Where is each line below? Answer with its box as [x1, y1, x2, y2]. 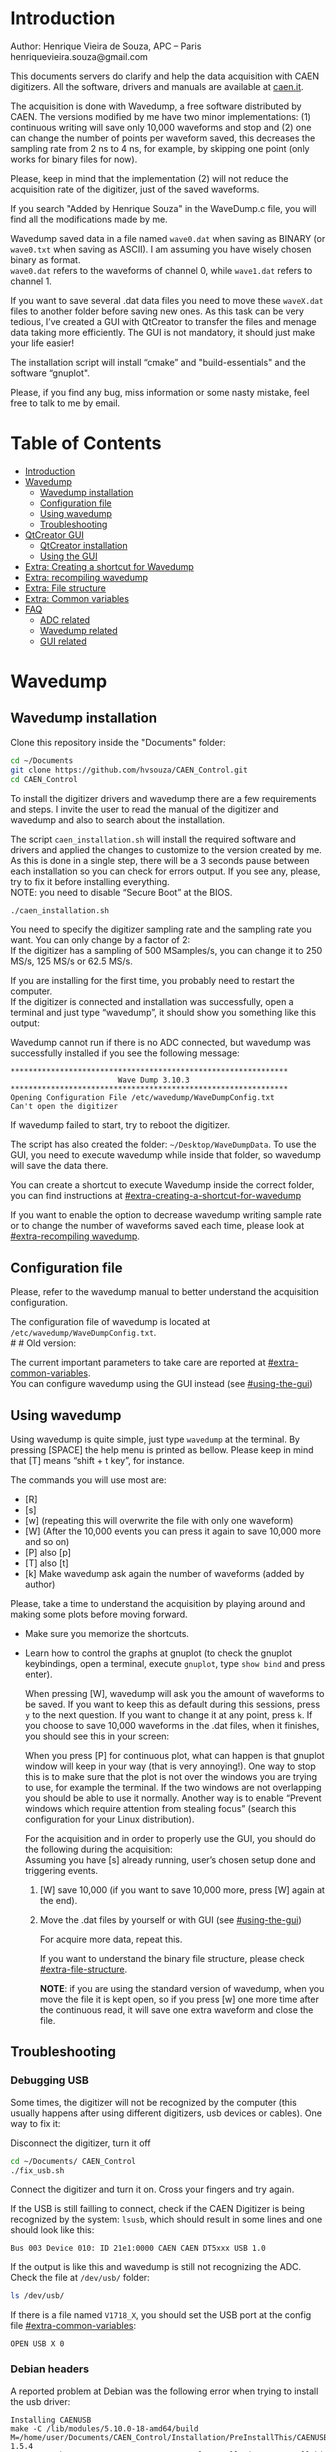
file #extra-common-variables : [10, 2320, 137, 2332]
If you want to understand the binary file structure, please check [39, 1953, 305, 1964]
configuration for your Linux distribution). [24, 1813, 195, 1825]
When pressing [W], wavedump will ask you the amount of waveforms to [24, 1688, 325, 1699]
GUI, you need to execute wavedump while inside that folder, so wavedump [10, 1149, 322, 1161]
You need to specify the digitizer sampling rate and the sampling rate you [10, 923, 312, 936]
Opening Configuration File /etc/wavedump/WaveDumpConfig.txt [10, 1093, 275, 1103]
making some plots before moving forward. [10, 1608, 188, 1620]
